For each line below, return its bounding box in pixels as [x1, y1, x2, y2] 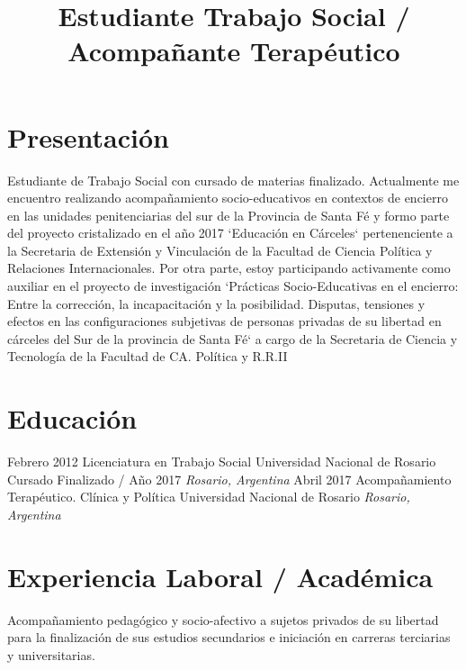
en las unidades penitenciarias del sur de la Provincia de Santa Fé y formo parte [7, 205, 450, 224]
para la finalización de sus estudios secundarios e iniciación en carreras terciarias [7, 628, 451, 647]
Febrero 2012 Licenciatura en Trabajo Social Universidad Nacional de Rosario [7, 452, 436, 471]
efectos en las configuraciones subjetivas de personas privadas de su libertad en [7, 312, 442, 330]
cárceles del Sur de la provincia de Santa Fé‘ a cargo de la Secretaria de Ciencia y [7, 329, 458, 348]
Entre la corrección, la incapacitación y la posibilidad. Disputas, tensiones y [7, 294, 426, 312]
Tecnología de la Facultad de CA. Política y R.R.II [7, 347, 288, 366]
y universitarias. [7, 645, 95, 664]
